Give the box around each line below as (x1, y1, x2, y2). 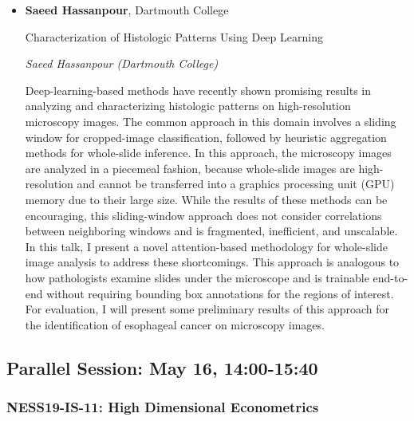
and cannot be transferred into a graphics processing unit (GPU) (77, 175, 395, 192)
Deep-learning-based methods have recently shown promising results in (25, 81, 372, 98)
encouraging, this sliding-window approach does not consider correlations (25, 207, 382, 223)
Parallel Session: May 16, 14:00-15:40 (6, 355, 318, 380)
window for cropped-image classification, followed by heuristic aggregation (25, 128, 387, 145)
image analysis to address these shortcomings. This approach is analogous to (25, 254, 400, 270)
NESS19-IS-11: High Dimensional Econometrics (6, 396, 319, 416)
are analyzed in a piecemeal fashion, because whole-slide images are (25, 159, 355, 176)
